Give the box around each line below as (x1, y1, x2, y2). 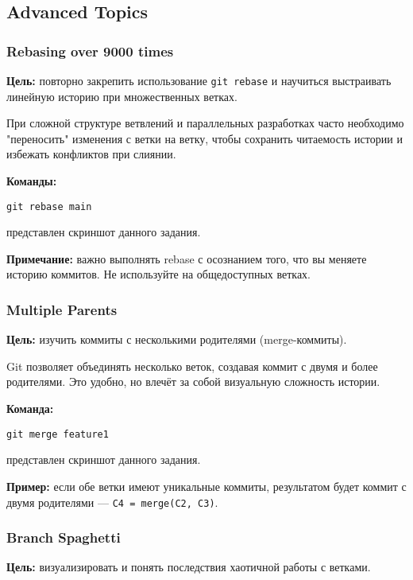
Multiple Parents (6, 299, 118, 319)
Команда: (6, 400, 54, 417)
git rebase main (6, 200, 92, 212)
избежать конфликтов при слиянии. (6, 146, 176, 162)
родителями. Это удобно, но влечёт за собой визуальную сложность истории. (6, 373, 380, 390)
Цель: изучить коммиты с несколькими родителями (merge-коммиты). (6, 331, 347, 348)
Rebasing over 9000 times (6, 41, 174, 60)
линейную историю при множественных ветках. (6, 88, 237, 104)
